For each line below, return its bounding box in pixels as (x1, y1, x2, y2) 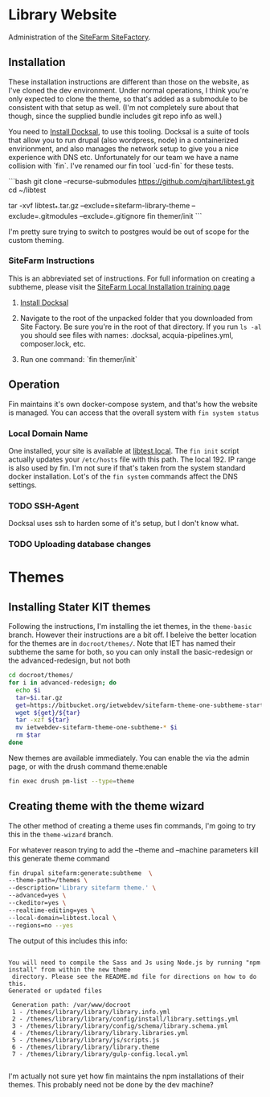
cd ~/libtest (8, 185, 47, 195)
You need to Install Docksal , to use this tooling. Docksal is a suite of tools (8, 126, 250, 136)
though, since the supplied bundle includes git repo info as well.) (8, 111, 223, 121)
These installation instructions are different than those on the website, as (8, 76, 250, 86)
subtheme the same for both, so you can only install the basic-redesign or (8, 647, 253, 657)
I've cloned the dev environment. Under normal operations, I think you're (8, 85, 249, 95)
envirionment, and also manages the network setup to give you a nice (8, 143, 239, 154)
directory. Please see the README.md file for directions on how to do (11, 972, 257, 980)
